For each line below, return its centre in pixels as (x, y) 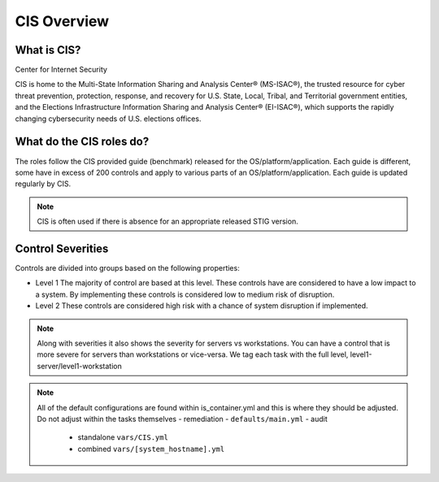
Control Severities (62, 248)
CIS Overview (62, 21)
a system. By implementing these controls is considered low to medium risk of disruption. (185, 294)
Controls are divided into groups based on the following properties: (127, 268)
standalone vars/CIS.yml (123, 437)
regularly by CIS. (43, 184)
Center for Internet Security (61, 70)
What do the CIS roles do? (82, 142)
